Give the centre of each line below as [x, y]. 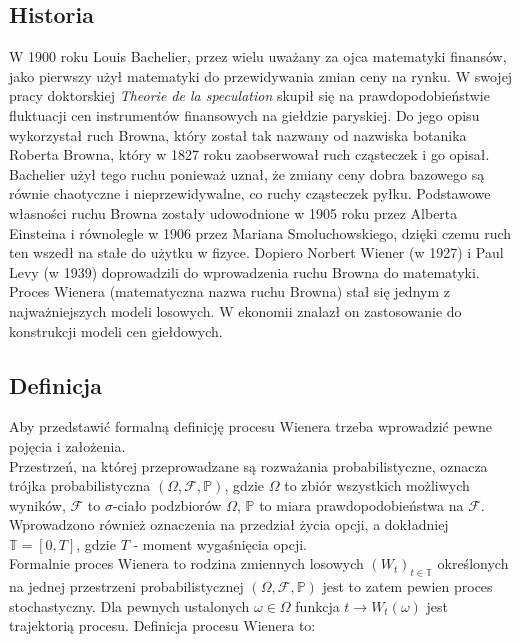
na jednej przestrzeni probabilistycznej [126, 586]
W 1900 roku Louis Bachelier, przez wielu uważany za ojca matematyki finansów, [258, 56]
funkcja [317, 605]
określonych [473, 563]
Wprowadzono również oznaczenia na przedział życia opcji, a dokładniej [229, 524]
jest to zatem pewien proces [407, 586]
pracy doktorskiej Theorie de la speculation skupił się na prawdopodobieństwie [249, 95]
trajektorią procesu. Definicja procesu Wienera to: [162, 625]
